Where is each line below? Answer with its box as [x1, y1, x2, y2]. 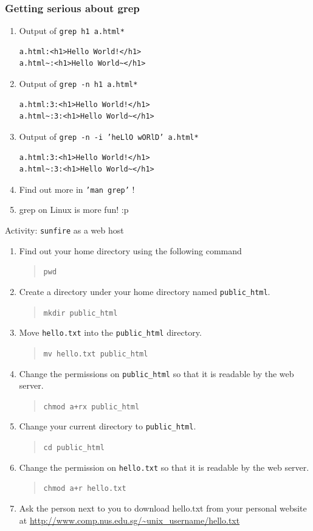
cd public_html [43, 443, 105, 453]
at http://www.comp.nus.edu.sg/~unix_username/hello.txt [19, 513, 240, 526]
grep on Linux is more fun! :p [19, 203, 129, 216]
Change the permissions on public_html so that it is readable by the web [19, 367, 294, 380]
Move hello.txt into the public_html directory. [19, 326, 202, 339]
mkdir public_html [43, 308, 118, 318]
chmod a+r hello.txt [43, 484, 126, 493]
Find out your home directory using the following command [19, 244, 242, 257]
